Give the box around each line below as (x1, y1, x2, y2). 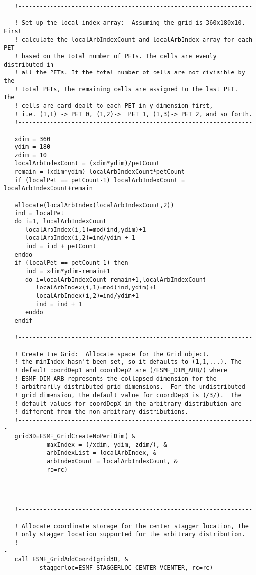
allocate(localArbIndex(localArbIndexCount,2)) (14, 201, 174, 209)
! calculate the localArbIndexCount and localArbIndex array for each (14, 36, 253, 43)
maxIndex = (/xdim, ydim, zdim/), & (46, 441, 167, 448)
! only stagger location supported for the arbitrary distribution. (14, 531, 245, 538)
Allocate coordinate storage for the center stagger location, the (21, 522, 249, 530)
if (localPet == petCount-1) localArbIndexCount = (14, 176, 185, 184)
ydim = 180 (14, 144, 51, 151)
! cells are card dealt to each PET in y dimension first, (14, 102, 213, 109)
